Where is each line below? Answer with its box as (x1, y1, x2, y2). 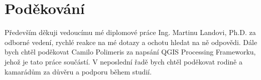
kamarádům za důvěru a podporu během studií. (5, 66, 152, 76)
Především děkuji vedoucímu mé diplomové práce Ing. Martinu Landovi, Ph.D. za (5, 27, 256, 37)
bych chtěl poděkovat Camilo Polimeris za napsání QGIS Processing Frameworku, (5, 46, 256, 57)
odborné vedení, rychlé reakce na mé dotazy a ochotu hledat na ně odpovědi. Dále (5, 36, 257, 47)
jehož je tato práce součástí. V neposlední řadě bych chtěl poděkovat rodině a (5, 56, 242, 66)
